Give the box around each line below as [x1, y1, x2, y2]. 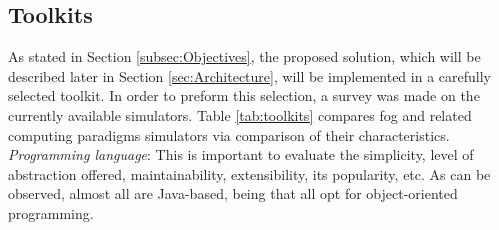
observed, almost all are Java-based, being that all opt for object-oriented [8, 183, 458, 204]
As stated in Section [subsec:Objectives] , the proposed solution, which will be [8, 46, 481, 67]
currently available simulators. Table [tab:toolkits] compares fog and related [8, 104, 472, 125]
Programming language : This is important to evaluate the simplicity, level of [8, 144, 474, 165]
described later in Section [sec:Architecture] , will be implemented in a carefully [8, 65, 491, 86]
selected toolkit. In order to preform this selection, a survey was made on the [8, 85, 480, 106]
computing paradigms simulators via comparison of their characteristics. [8, 124, 450, 145]
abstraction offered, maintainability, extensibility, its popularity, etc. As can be [8, 163, 491, 184]
